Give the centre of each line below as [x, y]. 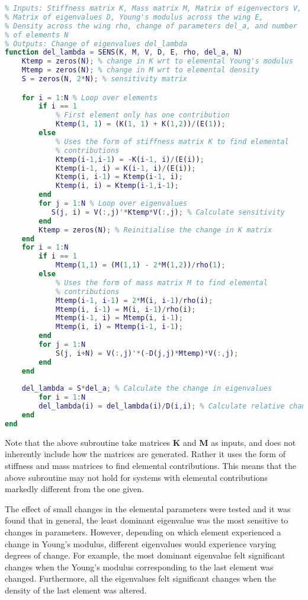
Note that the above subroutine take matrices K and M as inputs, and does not [150, 442]
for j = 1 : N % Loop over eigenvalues [113, 204]
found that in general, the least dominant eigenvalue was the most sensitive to [147, 520]
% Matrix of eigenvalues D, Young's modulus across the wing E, [134, 17]
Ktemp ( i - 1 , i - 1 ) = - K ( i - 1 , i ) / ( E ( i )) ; [130, 159]
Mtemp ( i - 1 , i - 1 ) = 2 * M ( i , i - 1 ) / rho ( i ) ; [134, 300]
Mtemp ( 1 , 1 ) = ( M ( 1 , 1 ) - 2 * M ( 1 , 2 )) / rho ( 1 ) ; [140, 265]
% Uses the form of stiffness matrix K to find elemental [172, 141]
